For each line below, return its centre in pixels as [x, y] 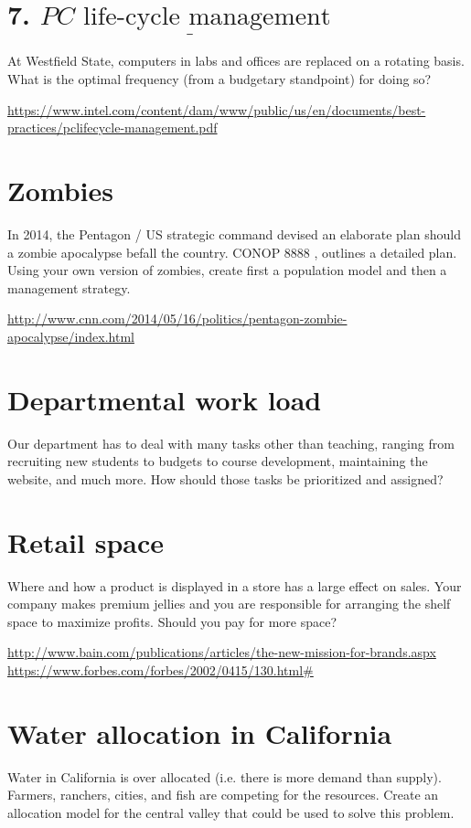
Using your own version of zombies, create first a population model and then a [227, 270]
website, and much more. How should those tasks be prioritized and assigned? [225, 478]
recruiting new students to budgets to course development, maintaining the [218, 461]
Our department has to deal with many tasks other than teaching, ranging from [231, 443]
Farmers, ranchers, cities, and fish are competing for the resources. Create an [223, 795]
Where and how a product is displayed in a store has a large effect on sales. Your [235, 585]
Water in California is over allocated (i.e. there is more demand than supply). [225, 776]
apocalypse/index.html [71, 336]
